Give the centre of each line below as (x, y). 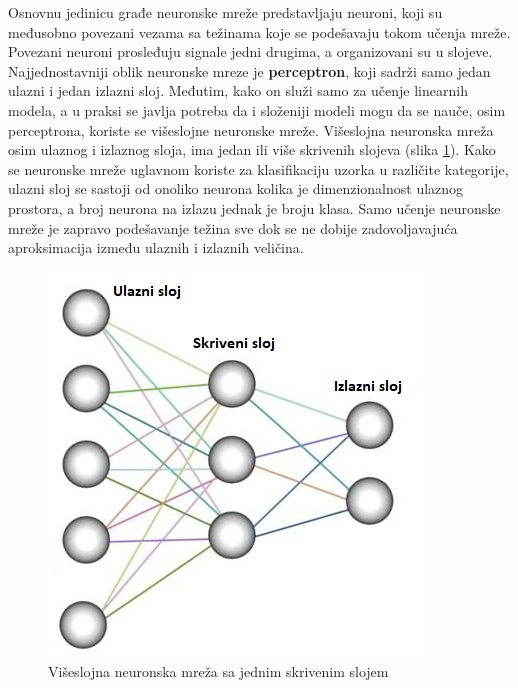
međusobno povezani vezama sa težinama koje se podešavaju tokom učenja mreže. (259, 31)
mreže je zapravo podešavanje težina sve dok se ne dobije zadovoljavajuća (233, 227)
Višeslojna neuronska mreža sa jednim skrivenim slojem (218, 671)
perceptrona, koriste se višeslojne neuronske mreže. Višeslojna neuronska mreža (251, 129)
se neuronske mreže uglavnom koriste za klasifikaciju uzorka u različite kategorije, (258, 168)
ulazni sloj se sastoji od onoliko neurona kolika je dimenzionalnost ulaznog (236, 188)
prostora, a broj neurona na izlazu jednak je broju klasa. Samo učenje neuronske (254, 207)
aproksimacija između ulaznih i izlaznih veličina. (156, 247)
